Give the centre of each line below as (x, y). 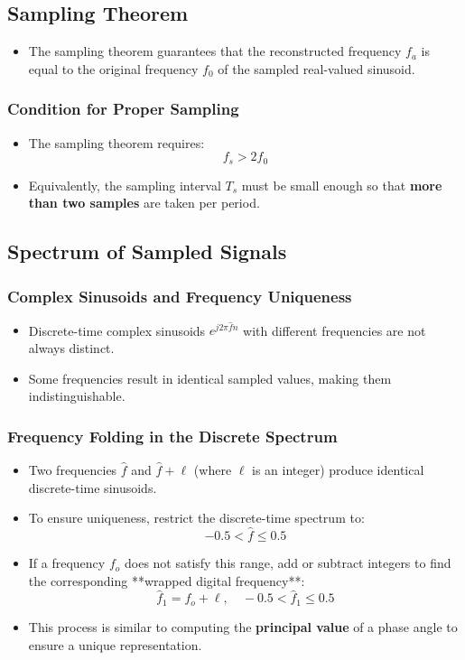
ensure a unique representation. (115, 644)
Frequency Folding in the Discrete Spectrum (172, 436)
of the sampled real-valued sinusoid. (316, 68)
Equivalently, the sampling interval (125, 185)
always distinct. (71, 348)
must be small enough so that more (342, 185)
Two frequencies (73, 470)
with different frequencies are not (335, 330)
